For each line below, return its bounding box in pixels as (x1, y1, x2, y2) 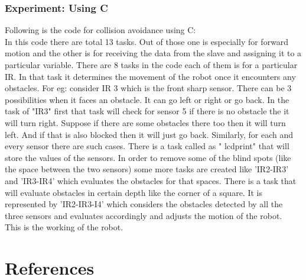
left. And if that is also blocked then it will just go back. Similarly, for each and (5, 128, 294, 140)
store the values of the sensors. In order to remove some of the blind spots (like (5, 151, 291, 163)
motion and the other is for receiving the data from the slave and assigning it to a (5, 47, 302, 59)
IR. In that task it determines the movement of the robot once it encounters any (5, 70, 296, 82)
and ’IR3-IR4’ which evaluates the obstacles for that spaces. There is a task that (5, 174, 297, 186)
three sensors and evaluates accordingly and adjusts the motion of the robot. (5, 209, 282, 221)
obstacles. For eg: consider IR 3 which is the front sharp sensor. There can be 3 (5, 82, 292, 94)
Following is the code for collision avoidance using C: (5, 24, 196, 36)
